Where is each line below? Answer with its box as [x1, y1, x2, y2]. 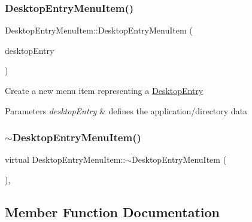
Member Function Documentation [5, 202, 220, 221]
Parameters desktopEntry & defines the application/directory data [5, 104, 248, 117]
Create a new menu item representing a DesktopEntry [5, 84, 204, 96]
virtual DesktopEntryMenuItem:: [5, 153, 126, 166]
